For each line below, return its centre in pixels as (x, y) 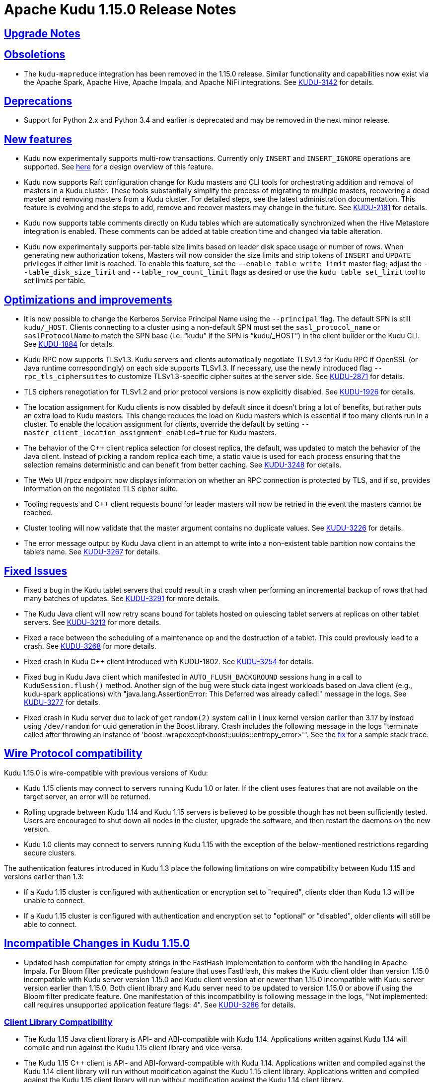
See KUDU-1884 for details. (69, 344)
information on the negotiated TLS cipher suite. (101, 489)
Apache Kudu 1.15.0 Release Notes (120, 9)
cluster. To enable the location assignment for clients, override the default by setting (162, 424)
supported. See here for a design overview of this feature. (119, 167)
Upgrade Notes (42, 33)
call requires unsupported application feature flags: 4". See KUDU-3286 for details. (160, 1005)
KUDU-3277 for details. (62, 702)
